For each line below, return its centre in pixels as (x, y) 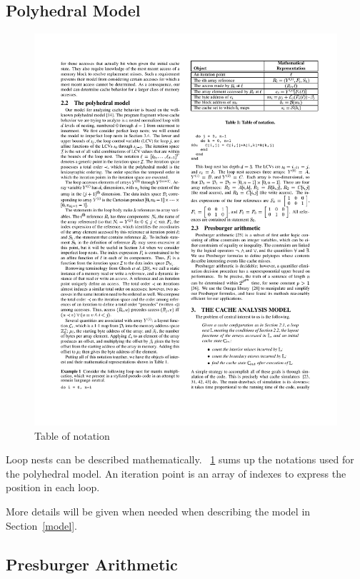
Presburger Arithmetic (92, 564)
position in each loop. (53, 487)
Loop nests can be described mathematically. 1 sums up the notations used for (180, 459)
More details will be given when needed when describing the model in (158, 512)
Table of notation (72, 435)
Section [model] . (41, 525)
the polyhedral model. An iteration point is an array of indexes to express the (176, 473)
